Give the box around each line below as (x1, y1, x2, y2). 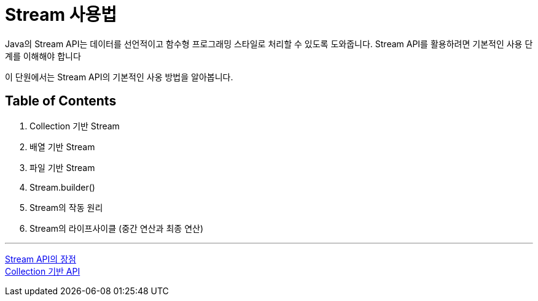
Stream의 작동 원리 (29, 202, 103, 213)
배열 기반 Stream (29, 141, 95, 152)
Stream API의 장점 (5, 253, 76, 264)
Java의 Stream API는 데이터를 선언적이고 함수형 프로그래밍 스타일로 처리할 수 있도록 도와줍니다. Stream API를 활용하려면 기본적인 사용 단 (5, 38, 533, 49)
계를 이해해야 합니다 (5, 50, 81, 61)
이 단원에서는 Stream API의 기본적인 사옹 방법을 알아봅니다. (5, 71, 233, 82)
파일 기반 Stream (29, 162, 95, 173)
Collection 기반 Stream (29, 120, 120, 131)
